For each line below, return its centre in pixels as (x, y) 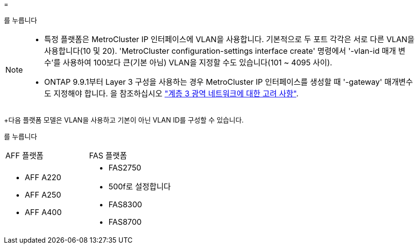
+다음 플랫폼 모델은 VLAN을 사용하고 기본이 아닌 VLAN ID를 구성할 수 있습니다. (124, 120)
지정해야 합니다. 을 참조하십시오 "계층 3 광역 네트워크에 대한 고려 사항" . (176, 93)
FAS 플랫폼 (108, 155)
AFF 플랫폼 (25, 155)
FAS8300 (125, 204)
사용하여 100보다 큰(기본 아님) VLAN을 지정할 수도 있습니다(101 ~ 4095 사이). (198, 62)
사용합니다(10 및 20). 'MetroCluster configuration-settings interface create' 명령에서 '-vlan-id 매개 (220, 51)
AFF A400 (43, 212)
